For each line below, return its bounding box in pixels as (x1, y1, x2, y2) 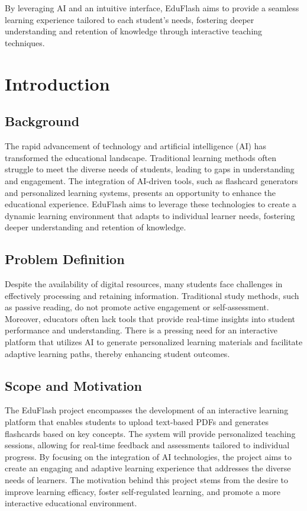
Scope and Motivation (5, 376, 142, 394)
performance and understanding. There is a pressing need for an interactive (5, 324, 278, 336)
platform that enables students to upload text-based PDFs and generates (5, 416, 269, 428)
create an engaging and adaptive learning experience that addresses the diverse (5, 462, 291, 474)
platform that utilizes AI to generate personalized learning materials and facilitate (5, 336, 303, 348)
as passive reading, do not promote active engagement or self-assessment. (5, 301, 269, 313)
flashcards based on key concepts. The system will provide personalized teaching (5, 427, 296, 439)
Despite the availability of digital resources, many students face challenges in (5, 278, 283, 290)
